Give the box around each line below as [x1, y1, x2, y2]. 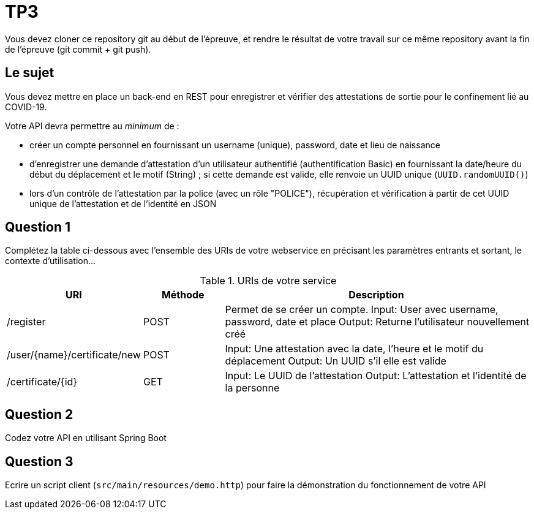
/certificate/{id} [7, 376, 78, 388]
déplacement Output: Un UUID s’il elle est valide [225, 355, 446, 368]
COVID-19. [5, 101, 47, 112]
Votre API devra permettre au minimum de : [5, 120, 179, 131]
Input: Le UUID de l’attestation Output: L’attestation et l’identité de [225, 369, 527, 382]
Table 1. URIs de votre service [200, 274, 337, 287]
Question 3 [5, 453, 73, 469]
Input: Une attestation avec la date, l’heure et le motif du [225, 342, 484, 355]
